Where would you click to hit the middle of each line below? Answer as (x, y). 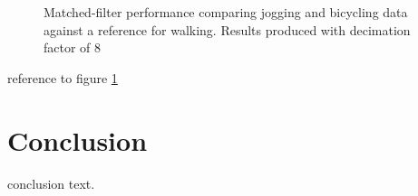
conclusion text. (51, 183)
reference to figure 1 (63, 77)
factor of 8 (73, 47)
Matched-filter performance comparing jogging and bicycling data (226, 12)
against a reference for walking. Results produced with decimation (227, 29)
